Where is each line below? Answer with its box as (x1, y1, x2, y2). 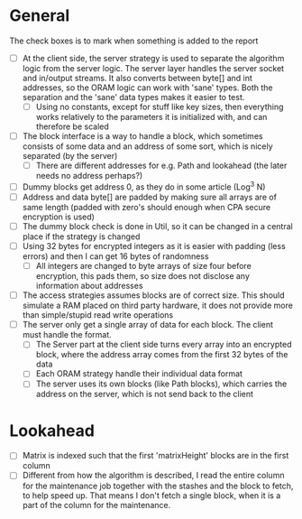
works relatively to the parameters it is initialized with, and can (35, 112, 268, 123)
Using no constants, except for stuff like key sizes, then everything (35, 101, 284, 112)
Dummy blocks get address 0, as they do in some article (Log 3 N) (22, 180, 266, 192)
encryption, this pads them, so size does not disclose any (35, 271, 251, 282)
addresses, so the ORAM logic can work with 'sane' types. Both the (22, 82, 273, 93)
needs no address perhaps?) (35, 171, 143, 181)
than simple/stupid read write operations (22, 310, 174, 320)
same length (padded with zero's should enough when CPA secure (22, 201, 271, 212)
